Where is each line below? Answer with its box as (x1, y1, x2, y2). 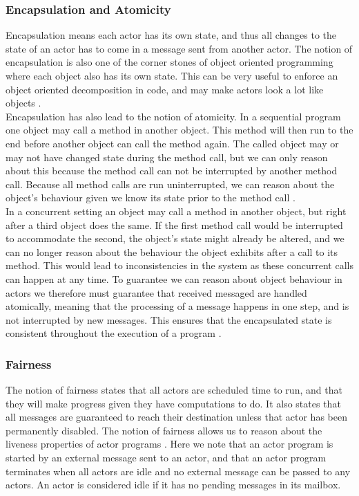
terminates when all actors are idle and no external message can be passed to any (6, 463, 351, 478)
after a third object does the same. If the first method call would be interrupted (6, 217, 343, 232)
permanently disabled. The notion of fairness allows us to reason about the (6, 423, 322, 437)
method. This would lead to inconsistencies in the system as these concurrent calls (6, 258, 353, 273)
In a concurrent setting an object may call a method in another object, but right (6, 203, 347, 218)
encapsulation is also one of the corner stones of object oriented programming (6, 55, 333, 69)
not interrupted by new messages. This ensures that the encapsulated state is (6, 312, 332, 327)
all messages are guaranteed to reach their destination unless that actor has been (6, 410, 347, 424)
